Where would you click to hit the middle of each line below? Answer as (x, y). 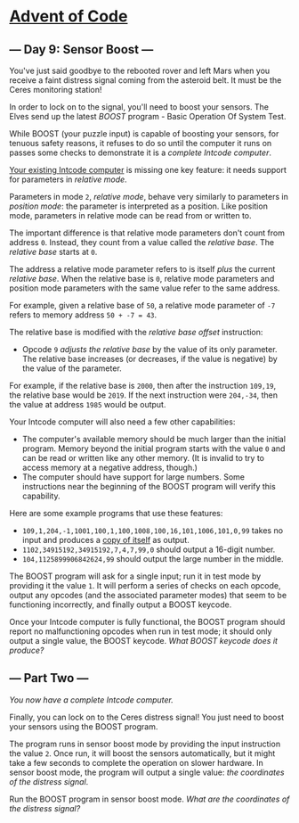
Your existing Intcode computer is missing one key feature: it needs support (148, 170)
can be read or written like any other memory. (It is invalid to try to (143, 458)
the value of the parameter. (72, 368)
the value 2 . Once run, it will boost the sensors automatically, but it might (142, 753)
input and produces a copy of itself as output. (105, 540)
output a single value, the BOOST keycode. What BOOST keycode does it (144, 641)
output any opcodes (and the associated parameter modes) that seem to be (148, 595)
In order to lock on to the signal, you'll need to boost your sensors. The (139, 107)
